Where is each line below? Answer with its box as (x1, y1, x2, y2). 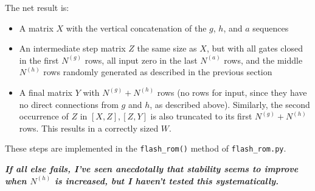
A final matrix (19, 85, 72, 98)
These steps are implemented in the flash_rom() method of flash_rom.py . (5, 142, 286, 155)
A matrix (19, 21, 54, 34)
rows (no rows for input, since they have (157, 85, 307, 98)
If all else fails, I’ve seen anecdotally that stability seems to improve (5, 163, 299, 175)
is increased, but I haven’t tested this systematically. (54, 174, 279, 187)
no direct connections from (19, 98, 119, 110)
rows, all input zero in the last (85, 53, 198, 66)
